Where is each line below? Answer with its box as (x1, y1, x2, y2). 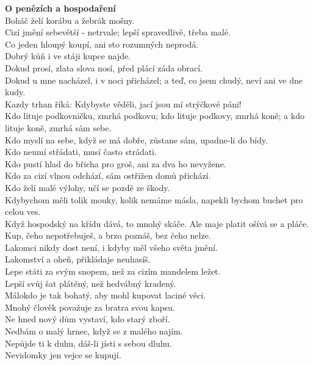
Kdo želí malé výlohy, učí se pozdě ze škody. (5, 181, 170, 193)
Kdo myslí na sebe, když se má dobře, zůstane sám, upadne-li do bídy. (5, 133, 268, 146)
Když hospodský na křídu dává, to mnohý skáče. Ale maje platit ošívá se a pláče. (5, 217, 309, 229)
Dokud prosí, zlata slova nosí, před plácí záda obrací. (5, 61, 203, 74)
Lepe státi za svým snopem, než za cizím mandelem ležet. (5, 265, 221, 278)
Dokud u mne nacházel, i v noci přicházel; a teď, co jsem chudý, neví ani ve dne (5, 73, 303, 86)
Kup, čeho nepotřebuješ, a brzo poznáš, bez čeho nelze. (5, 229, 211, 242)
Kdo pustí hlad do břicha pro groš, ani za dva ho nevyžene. (5, 157, 226, 170)
